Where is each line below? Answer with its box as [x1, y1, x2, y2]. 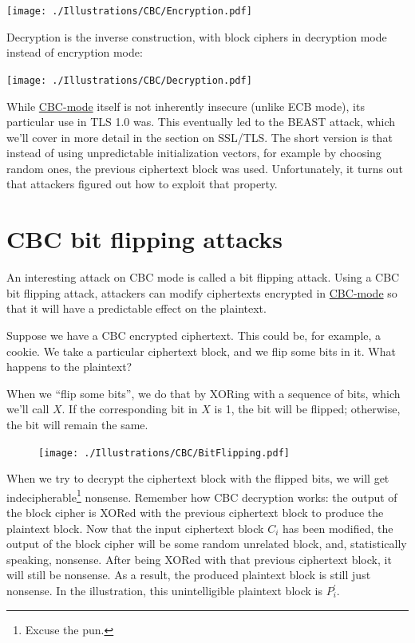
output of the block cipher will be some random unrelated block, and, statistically [6, 535, 407, 552]
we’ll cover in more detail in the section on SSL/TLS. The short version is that [6, 128, 393, 145]
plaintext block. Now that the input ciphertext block [6, 519, 264, 536]
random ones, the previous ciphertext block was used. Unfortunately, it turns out [6, 160, 403, 176]
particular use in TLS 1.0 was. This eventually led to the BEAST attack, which [6, 113, 395, 130]
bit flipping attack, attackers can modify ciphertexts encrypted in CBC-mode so [6, 284, 397, 301]
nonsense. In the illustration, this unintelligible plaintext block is [6, 582, 322, 598]
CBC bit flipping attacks [6, 223, 283, 255]
